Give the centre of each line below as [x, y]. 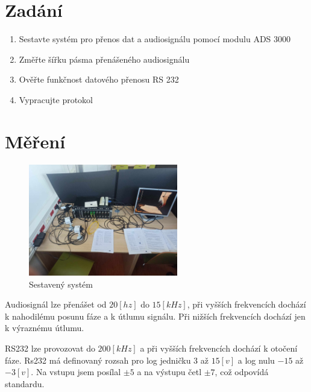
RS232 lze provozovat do [50, 348]
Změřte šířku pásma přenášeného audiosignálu [104, 59]
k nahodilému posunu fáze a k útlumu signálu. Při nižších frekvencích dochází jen [155, 316]
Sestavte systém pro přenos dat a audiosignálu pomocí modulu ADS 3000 [155, 39]
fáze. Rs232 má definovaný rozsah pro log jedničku [98, 360]
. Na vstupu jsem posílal [76, 372]
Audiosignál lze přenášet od [56, 304]
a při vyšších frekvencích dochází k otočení [219, 348]
